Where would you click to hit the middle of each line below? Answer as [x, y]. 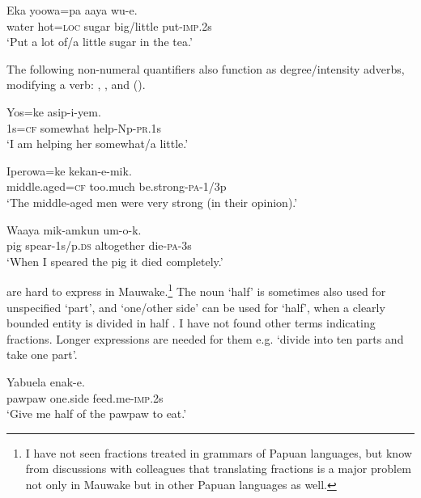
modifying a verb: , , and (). [76, 84]
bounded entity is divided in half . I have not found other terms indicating [191, 323]
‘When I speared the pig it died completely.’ [115, 261]
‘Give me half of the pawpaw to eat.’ [97, 414]
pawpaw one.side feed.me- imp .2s [85, 397]
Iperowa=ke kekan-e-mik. [69, 170]
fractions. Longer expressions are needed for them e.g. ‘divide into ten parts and [205, 338]
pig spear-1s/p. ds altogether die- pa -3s [99, 245]
